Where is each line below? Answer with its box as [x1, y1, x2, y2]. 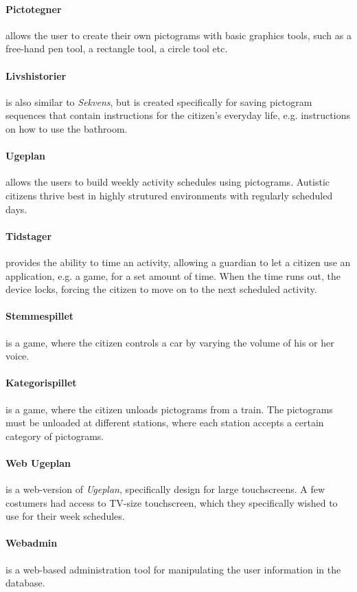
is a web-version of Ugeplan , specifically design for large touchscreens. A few [5, 482, 325, 496]
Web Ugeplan [5, 455, 71, 470]
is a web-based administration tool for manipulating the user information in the [5, 562, 341, 576]
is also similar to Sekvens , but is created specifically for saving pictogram [5, 94, 312, 109]
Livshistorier [5, 68, 67, 83]
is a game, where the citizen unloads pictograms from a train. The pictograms [5, 402, 333, 416]
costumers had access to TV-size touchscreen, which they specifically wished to [5, 495, 338, 509]
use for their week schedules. [5, 509, 125, 523]
